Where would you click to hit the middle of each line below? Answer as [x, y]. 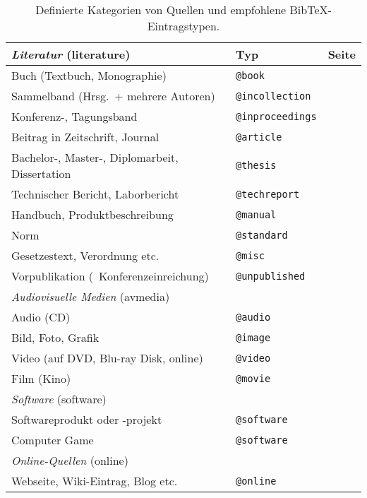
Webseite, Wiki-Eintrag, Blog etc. [95, 481]
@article [259, 137]
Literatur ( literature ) [71, 54]
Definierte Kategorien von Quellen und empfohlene [161, 10]
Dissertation [41, 173]
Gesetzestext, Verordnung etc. [85, 255]
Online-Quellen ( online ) [70, 460]
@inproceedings [276, 116]
